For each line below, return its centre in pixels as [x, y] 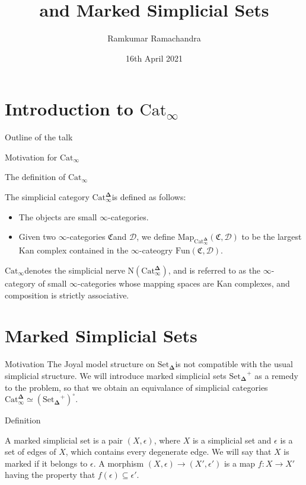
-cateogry [156, 250]
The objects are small [58, 216]
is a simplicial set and [232, 440]
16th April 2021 [154, 58]
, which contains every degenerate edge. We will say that [168, 452]
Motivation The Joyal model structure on [80, 364]
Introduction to [69, 109]
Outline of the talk [39, 137]
